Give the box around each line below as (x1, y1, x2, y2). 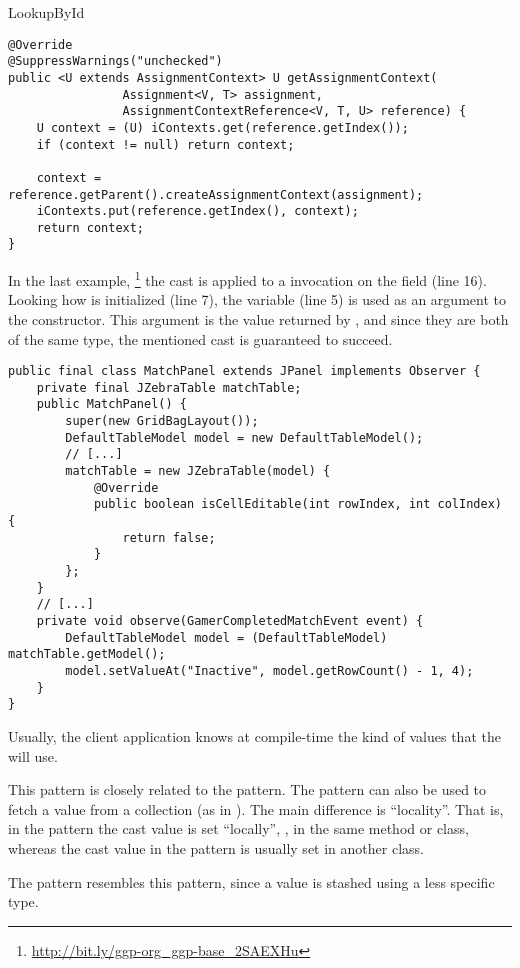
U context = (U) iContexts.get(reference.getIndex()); (36, 120, 409, 135)
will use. (8, 745, 58, 766)
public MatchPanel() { (36, 397, 187, 412)
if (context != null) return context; (36, 137, 295, 152)
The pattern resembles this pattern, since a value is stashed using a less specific (8, 871, 495, 892)
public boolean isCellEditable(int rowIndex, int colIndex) (93, 497, 502, 512)
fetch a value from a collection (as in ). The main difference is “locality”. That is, (8, 798, 504, 819)
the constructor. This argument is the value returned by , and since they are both (8, 308, 509, 329)
